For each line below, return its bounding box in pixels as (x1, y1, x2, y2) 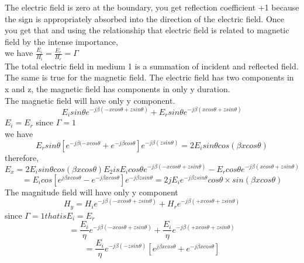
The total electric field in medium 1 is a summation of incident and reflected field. (5, 59, 299, 72)
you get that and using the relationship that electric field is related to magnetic (5, 24, 289, 36)
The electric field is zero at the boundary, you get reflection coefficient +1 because (5, 1, 299, 13)
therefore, (5, 151, 39, 163)
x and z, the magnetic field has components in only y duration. (5, 83, 230, 95)
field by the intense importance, (5, 35, 118, 47)
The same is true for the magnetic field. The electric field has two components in (5, 71, 294, 83)
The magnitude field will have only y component (5, 185, 178, 198)
